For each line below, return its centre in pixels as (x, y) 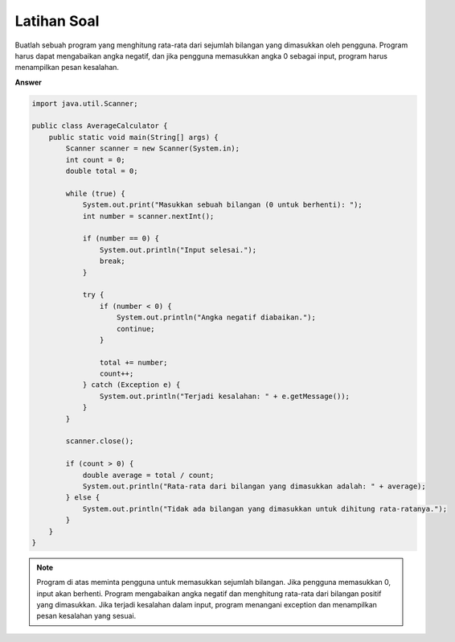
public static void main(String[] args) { (133, 137)
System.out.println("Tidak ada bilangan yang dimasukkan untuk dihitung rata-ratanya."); (265, 508)
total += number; (133, 362)
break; (113, 261)
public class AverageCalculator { (100, 126)
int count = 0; (96, 160)
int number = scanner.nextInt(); (148, 216)
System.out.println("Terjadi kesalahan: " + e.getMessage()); (224, 396)
